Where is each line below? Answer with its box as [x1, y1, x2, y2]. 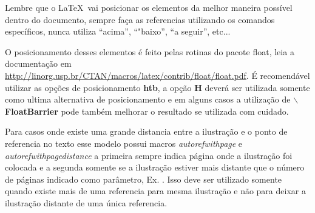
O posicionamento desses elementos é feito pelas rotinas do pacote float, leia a [5, 45, 294, 58]
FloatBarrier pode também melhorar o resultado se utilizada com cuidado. [5, 104, 289, 117]
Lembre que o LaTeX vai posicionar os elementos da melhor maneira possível [5, 1, 293, 13]
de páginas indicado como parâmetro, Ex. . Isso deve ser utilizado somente [5, 172, 282, 185]
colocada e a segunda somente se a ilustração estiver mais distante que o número [5, 161, 305, 174]
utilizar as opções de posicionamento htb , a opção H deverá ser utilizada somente [5, 81, 310, 93]
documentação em [5, 57, 72, 70]
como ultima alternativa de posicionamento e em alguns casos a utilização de [5, 93, 291, 106]
